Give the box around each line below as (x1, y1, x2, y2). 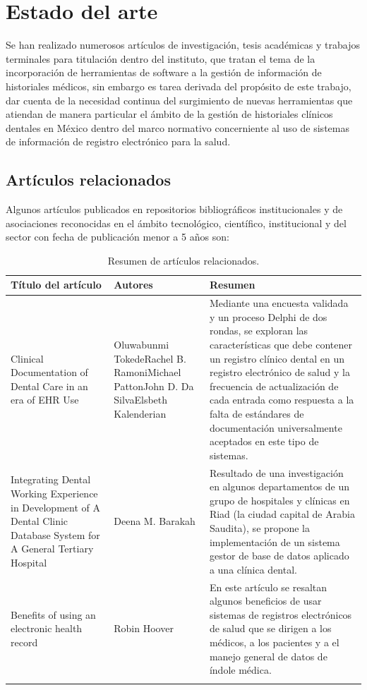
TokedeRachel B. (114, 351, 186, 365)
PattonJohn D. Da (114, 378, 194, 393)
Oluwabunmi (114, 337, 169, 352)
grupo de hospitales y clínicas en (209, 492, 350, 507)
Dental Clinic (11, 514, 68, 528)
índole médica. (209, 662, 272, 677)
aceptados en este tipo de (209, 434, 319, 449)
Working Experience (11, 486, 98, 501)
